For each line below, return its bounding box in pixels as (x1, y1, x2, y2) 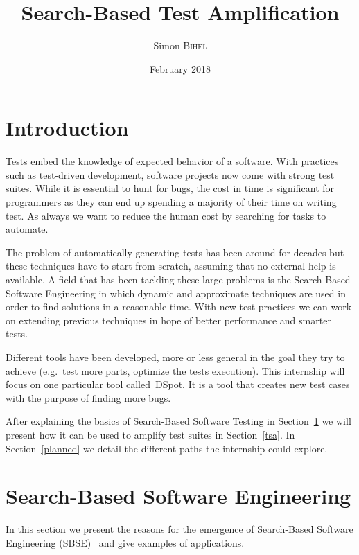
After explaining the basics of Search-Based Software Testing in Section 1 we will (6, 414, 351, 428)
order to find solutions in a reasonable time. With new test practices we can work (6, 299, 352, 314)
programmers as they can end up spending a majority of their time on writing (6, 195, 337, 209)
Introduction (6, 114, 129, 142)
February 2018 (150, 61, 211, 76)
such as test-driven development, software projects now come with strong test (6, 167, 335, 182)
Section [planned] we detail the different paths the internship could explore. (6, 441, 328, 455)
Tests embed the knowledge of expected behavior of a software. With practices (6, 154, 339, 168)
